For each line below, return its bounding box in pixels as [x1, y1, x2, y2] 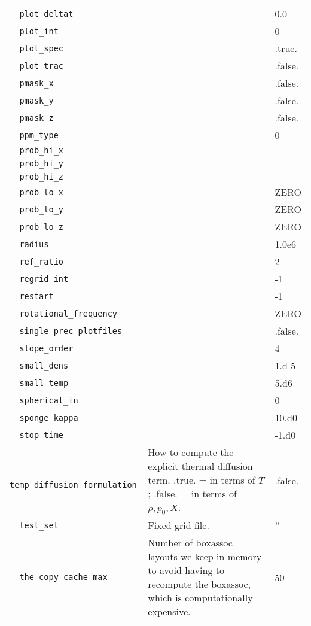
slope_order [19, 343, 74, 353]
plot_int [19, 26, 59, 36]
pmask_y [19, 95, 54, 105]
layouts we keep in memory [148, 549, 262, 564]
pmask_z [19, 113, 54, 123]
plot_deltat [19, 8, 74, 19]
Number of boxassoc [148, 536, 233, 550]
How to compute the [148, 445, 234, 459]
